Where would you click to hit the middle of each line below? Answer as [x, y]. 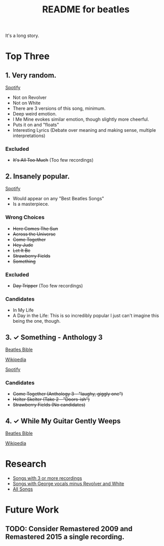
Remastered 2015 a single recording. [65, 537]
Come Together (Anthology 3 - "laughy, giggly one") [68, 394]
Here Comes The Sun [35, 228]
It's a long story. [22, 36]
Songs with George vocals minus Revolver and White [68, 484]
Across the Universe [34, 234]
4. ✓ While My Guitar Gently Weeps [63, 421]
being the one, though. [37, 321]
